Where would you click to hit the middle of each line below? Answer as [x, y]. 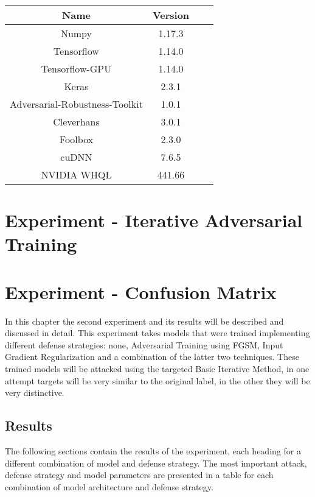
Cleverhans [76, 122]
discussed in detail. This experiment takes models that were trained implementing [157, 333]
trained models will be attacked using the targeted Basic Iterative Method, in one [157, 369]
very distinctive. [35, 393]
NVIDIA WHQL [76, 174]
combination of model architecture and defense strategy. [109, 486]
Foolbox [76, 139]
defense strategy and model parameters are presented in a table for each [139, 475]
